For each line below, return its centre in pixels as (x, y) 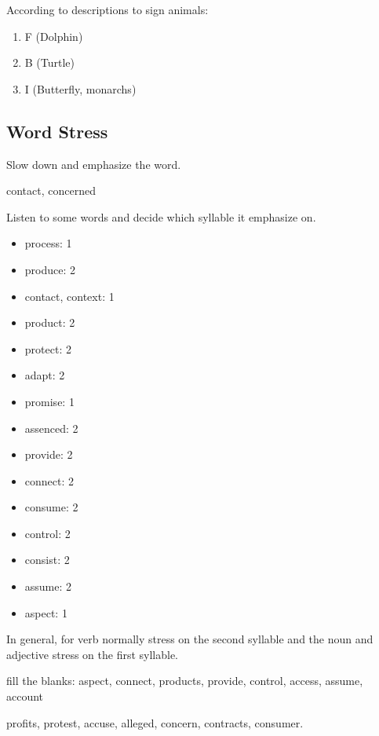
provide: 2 (49, 454)
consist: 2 (47, 560)
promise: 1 (49, 401)
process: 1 (48, 243)
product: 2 (50, 322)
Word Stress (57, 131)
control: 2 (47, 533)
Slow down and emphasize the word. (94, 164)
